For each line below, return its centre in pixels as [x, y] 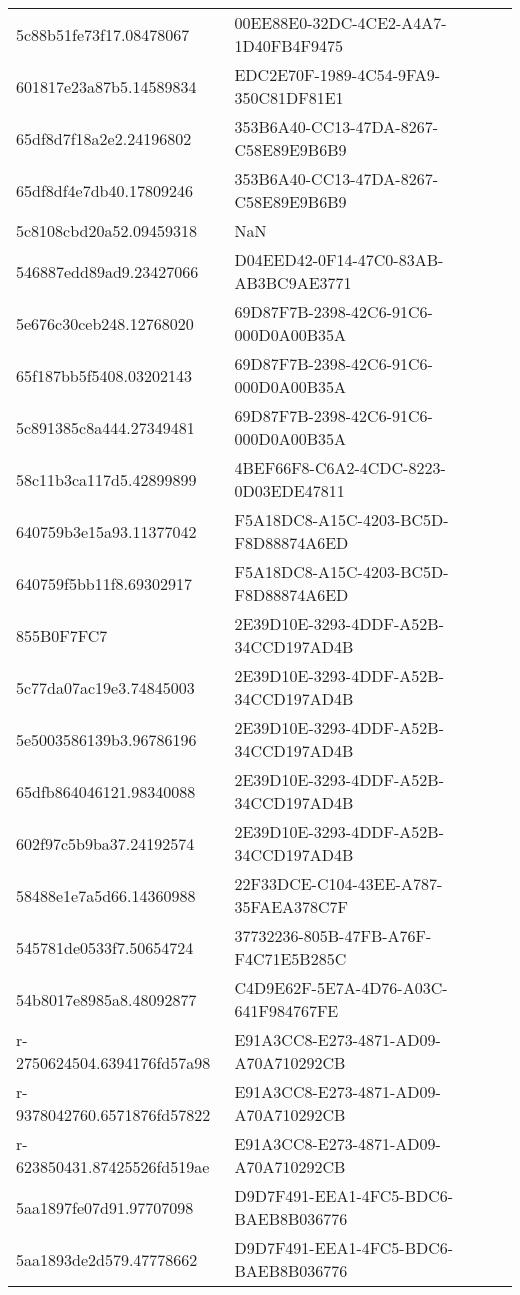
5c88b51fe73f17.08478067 [103, 34]
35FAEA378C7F [291, 906]
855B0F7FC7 [62, 635]
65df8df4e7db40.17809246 [104, 190]
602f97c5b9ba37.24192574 [105, 843]
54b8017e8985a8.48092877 [106, 999]
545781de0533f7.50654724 [105, 947]
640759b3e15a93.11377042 [106, 531]
